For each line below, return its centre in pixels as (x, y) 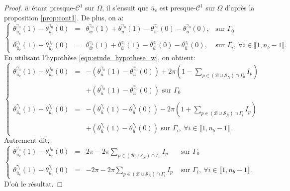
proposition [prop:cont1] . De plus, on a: (64, 17)
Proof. (13, 7)
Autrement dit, (27, 140)
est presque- (178, 7)
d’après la (240, 7)
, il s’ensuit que (125, 7)
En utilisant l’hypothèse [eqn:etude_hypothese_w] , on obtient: (100, 57)
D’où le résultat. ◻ (34, 183)
